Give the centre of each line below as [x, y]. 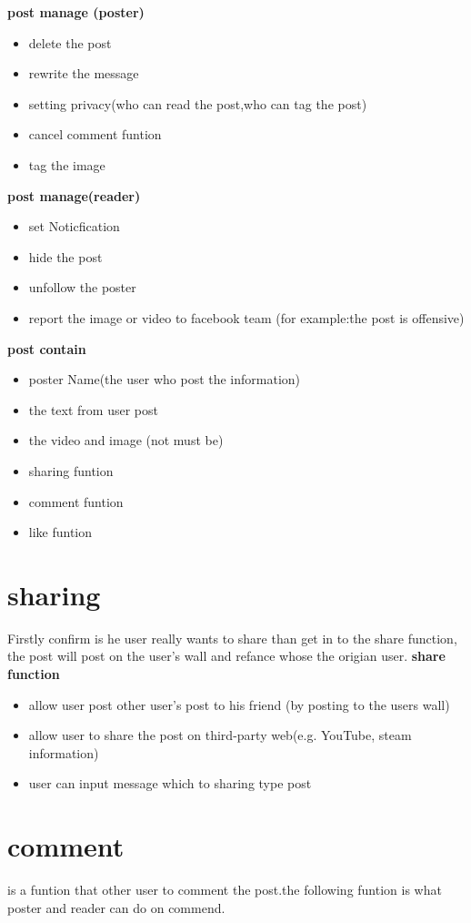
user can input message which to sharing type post [170, 783]
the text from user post [93, 409]
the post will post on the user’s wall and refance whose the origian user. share [226, 656]
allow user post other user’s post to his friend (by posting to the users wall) [239, 704]
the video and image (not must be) [126, 440]
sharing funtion [71, 470]
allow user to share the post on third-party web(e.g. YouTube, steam [220, 735]
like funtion [60, 532]
